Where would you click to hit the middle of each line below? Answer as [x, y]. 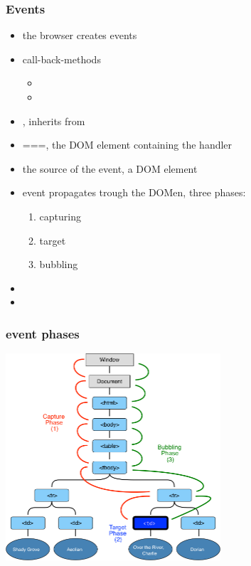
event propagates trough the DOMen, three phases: [134, 192]
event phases [43, 333]
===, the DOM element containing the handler [127, 145]
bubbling [59, 264]
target [53, 240]
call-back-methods [62, 59]
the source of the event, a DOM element [110, 168]
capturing [60, 216]
